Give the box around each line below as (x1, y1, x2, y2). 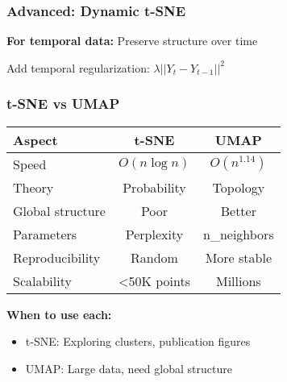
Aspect (13, 130, 58, 149)
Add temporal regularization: (6, 59, 150, 76)
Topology (212, 177, 265, 197)
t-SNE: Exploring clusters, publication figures (25, 333, 251, 350)
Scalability (13, 271, 72, 290)
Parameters (13, 224, 77, 243)
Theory (13, 177, 54, 197)
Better (220, 201, 256, 220)
